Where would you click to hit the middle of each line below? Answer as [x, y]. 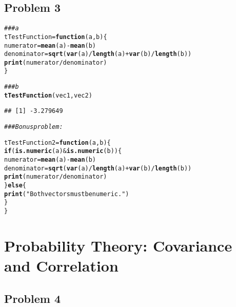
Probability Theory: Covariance [118, 245]
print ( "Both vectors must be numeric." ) [67, 194]
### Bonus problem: [34, 127]
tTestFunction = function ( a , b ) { [56, 37]
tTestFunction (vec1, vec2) [48, 95]
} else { [15, 186]
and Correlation [61, 266]
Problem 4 [32, 298]
